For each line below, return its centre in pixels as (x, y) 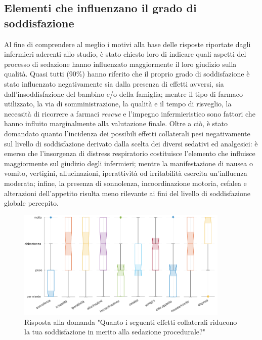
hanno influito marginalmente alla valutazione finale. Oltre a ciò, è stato (116, 123)
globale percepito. (31, 203)
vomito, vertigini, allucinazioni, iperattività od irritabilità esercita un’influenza (126, 173)
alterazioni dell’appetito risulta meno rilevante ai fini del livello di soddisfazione (127, 193)
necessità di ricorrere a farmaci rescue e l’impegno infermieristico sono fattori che (130, 113)
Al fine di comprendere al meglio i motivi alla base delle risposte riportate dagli (127, 44)
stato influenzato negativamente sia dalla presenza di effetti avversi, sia (114, 83)
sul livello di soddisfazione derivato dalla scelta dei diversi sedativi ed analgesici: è (131, 143)
